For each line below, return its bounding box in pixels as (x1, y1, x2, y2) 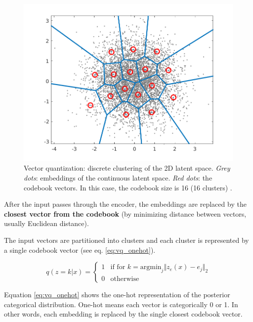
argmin (140, 264, 162, 271)
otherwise (110, 276, 139, 283)
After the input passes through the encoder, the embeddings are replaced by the (4, 199, 247, 209)
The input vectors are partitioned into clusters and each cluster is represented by (4, 235, 249, 245)
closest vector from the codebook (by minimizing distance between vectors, (4, 208, 247, 219)
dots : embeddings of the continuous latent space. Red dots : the (24, 173, 212, 183)
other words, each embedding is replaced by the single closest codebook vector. (4, 309, 243, 319)
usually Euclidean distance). (4, 218, 89, 229)
